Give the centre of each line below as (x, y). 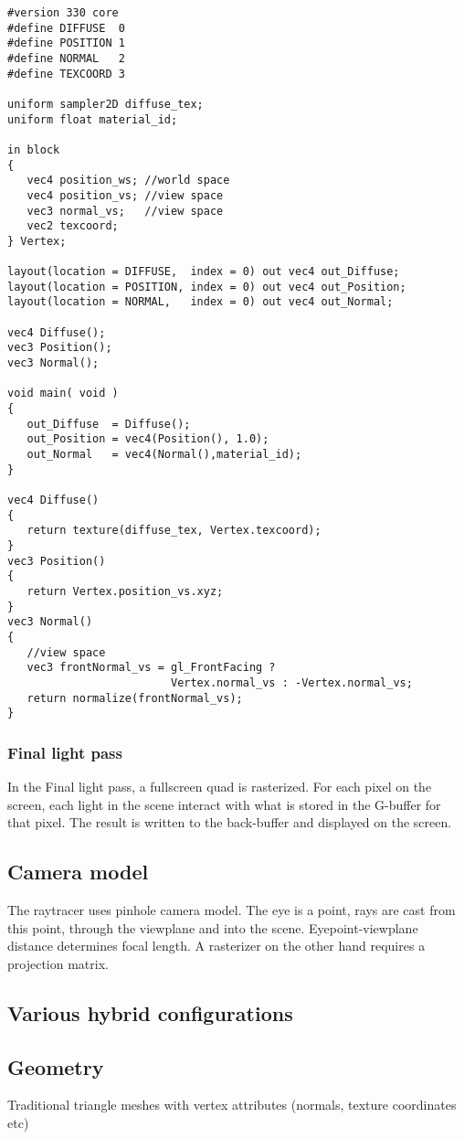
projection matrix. (58, 963)
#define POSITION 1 (66, 43)
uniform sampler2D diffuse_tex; (105, 104)
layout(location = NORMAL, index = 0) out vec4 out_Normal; (200, 302)
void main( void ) (63, 394)
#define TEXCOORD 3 (66, 74)
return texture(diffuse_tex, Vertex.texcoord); (174, 531)
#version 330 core (63, 13)
